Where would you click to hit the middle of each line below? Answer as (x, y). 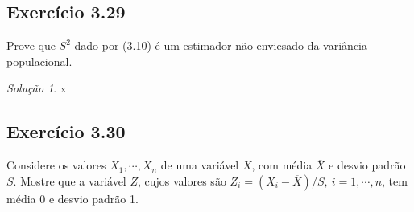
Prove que (31, 45)
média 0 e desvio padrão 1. (72, 198)
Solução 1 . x (37, 88)
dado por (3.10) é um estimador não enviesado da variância (221, 45)
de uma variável (200, 165)
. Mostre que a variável (70, 180)
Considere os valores (56, 165)
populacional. (39, 61)
